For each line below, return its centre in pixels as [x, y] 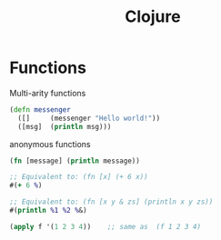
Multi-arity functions [48, 93]
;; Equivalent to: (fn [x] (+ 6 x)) [79, 177]
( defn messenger [40, 110]
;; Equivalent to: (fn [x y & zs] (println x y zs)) [111, 202]
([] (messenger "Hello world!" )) [89, 118]
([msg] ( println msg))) [65, 126]
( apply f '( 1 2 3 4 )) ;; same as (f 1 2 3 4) [105, 226]
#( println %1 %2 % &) [49, 211]
